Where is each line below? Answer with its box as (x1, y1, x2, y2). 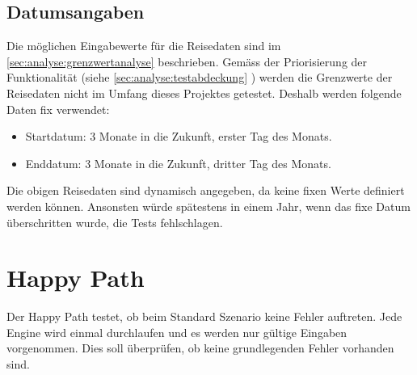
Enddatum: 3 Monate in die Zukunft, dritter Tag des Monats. (25, 154, 331, 171)
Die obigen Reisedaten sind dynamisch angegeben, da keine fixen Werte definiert (6, 182, 405, 199)
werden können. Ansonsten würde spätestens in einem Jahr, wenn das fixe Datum (6, 197, 411, 214)
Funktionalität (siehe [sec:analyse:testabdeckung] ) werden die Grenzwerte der (6, 69, 393, 86)
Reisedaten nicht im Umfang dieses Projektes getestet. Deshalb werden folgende (6, 84, 402, 101)
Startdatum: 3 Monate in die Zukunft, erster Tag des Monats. (25, 128, 332, 145)
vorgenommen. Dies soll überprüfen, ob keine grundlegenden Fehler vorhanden (6, 339, 394, 356)
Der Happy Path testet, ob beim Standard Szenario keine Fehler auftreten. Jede (6, 308, 402, 325)
